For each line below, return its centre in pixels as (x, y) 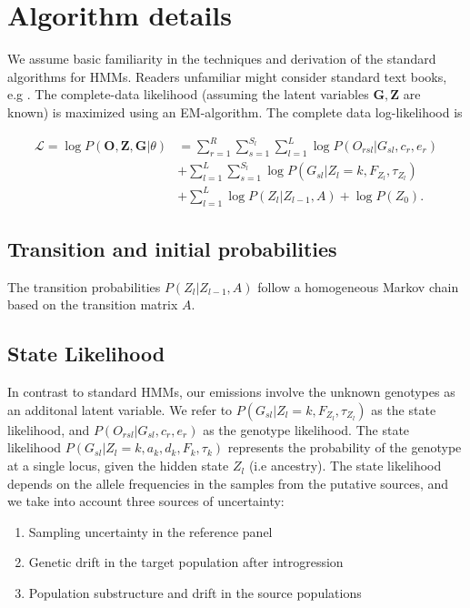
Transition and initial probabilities (172, 249)
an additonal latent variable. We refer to (120, 409)
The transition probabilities (84, 286)
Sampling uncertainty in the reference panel (150, 531)
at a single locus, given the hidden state (118, 466)
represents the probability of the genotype (345, 447)
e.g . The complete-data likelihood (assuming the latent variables (188, 94)
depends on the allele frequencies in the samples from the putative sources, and (228, 483)
